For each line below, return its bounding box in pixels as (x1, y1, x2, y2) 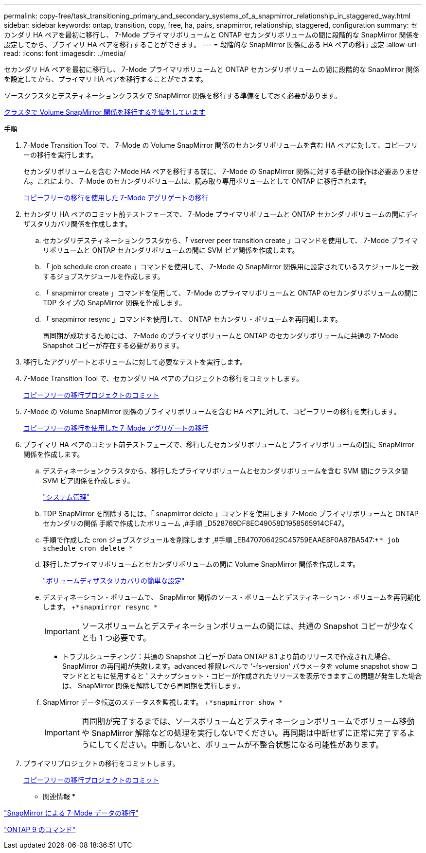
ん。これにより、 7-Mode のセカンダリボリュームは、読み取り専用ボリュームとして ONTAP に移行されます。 (23, 177, 371, 185)
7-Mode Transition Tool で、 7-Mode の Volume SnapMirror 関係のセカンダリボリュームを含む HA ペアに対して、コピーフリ (23, 141, 418, 149)
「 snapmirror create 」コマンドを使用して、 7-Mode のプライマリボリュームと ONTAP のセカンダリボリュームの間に (43, 289, 418, 297)
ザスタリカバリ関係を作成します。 (23, 220, 132, 228)
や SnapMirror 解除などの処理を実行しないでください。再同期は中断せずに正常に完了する (81, 728, 407, 738)
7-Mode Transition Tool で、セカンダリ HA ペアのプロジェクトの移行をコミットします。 (23, 374, 303, 383)
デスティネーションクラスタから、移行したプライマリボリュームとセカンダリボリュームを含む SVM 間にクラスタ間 (43, 467, 408, 475)
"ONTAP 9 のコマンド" (4, 825, 76, 834)
